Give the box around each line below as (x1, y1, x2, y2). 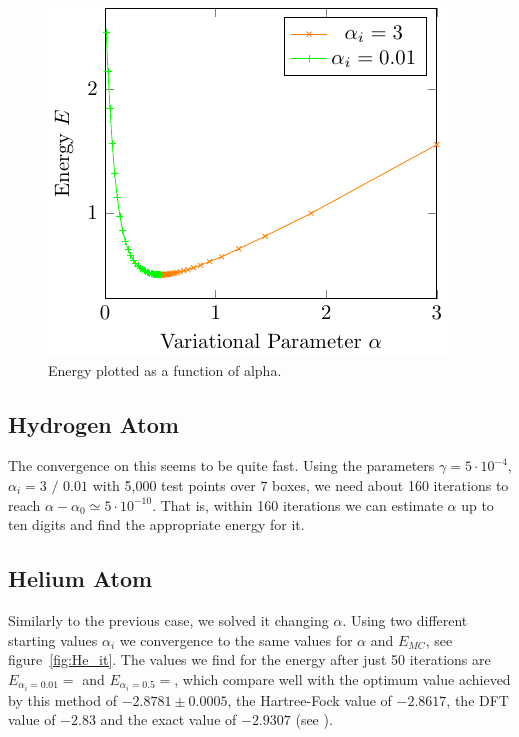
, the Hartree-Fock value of (227, 689, 392, 710)
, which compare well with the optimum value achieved (174, 668, 511, 689)
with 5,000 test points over (92, 474, 256, 495)
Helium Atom (8, 563, 153, 594)
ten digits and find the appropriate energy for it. (8, 514, 305, 535)
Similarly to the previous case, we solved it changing (8, 609, 329, 630)
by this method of (8, 689, 117, 710)
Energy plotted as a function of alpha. (48, 359, 282, 380)
